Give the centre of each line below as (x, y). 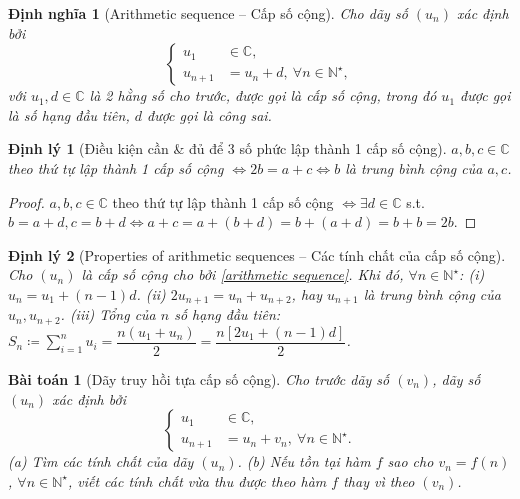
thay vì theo (379, 480)
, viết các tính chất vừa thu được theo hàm (197, 480)
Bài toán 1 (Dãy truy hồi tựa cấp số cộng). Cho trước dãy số (199, 378)
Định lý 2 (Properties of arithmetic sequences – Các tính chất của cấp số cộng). (257, 254)
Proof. (26, 201)
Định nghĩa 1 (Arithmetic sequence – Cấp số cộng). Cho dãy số (208, 13)
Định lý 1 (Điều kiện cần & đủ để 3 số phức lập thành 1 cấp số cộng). (227, 148)
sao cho (410, 461)
